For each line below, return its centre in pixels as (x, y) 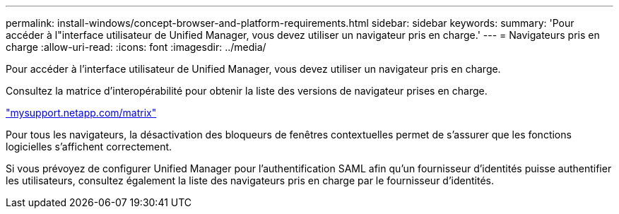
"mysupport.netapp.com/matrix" (81, 113)
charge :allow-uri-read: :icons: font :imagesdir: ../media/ (136, 47)
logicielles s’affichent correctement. (89, 147)
